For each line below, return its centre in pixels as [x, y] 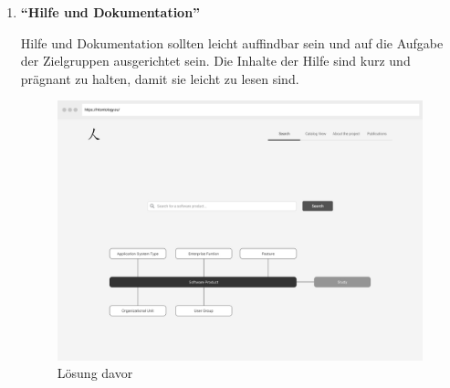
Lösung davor [95, 373]
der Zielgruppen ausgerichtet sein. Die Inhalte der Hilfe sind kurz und [215, 61]
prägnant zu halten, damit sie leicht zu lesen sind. [160, 78]
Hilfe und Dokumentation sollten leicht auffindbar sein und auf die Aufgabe [232, 42]
